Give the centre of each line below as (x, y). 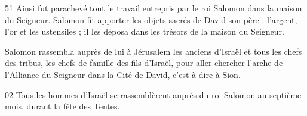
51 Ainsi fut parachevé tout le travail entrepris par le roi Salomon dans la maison (153, 8)
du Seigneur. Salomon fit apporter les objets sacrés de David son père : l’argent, (151, 19)
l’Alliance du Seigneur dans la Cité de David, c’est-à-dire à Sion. (123, 74)
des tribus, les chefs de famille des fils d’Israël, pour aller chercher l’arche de (144, 63)
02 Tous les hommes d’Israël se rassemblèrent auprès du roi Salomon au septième (153, 94)
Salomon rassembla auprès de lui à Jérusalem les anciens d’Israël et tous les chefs (153, 51)
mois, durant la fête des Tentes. (62, 106)
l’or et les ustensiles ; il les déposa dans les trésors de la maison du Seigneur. (145, 31)
